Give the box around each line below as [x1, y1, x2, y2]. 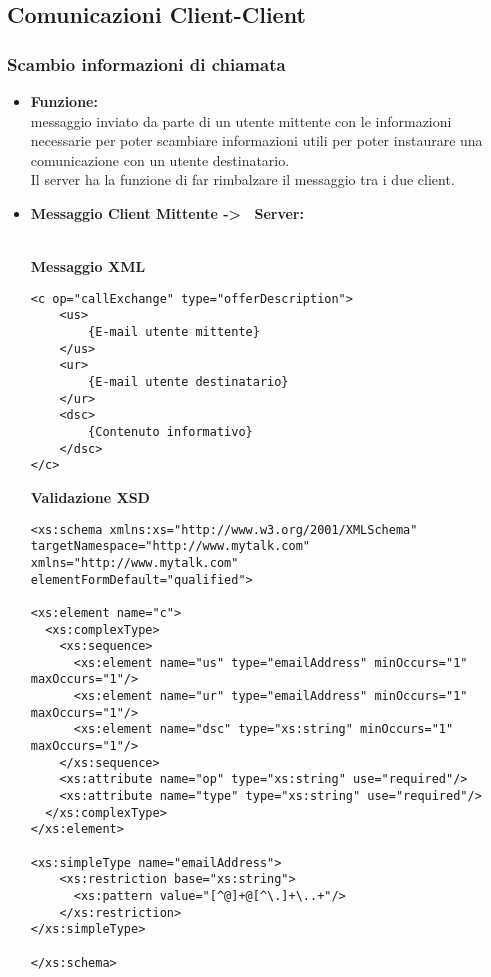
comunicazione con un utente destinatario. [30, 149, 290, 170]
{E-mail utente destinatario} [88, 375, 289, 390]
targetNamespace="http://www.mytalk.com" [30, 539, 310, 554]
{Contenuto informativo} [88, 425, 253, 439]
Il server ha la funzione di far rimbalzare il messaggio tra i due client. [30, 169, 455, 190]
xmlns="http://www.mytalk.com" [30, 555, 239, 570]
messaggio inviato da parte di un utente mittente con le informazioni [30, 110, 452, 131]
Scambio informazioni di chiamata [7, 51, 286, 76]
